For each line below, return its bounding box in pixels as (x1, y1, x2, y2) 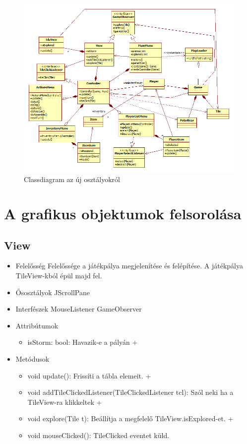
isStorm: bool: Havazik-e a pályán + (27, 337, 138, 347)
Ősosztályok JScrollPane (15, 287, 90, 297)
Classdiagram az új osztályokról (24, 174, 120, 185)
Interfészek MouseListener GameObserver (15, 304, 142, 314)
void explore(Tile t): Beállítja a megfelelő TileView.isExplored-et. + (27, 413, 234, 424)
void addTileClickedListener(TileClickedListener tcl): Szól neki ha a (27, 387, 234, 397)
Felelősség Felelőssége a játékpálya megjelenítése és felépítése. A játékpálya (15, 260, 243, 271)
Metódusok (15, 354, 50, 364)
